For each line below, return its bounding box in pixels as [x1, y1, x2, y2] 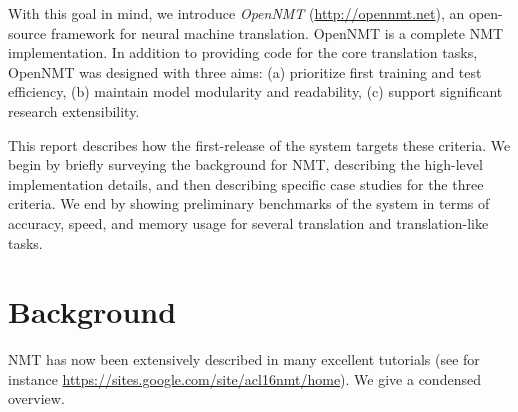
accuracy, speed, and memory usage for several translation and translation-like [8, 212, 489, 233]
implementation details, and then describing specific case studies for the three [8, 173, 484, 194]
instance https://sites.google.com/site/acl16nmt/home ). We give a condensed [8, 368, 481, 389]
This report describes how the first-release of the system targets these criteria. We [8, 134, 511, 155]
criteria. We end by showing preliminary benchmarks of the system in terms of [8, 193, 490, 214]
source [8, 22, 47, 43]
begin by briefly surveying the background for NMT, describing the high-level [8, 154, 483, 175]
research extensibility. [8, 100, 140, 121]
